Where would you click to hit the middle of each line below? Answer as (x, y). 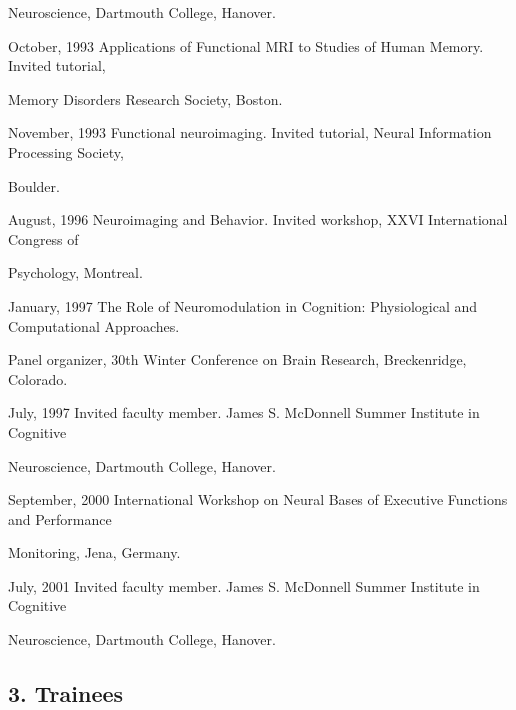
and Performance (60, 518)
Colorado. (38, 378)
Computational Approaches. (94, 325)
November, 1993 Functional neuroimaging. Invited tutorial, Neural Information (250, 132)
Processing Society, (66, 151)
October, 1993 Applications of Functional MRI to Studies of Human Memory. (246, 45)
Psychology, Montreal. (75, 272)
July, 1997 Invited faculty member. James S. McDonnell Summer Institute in (244, 412)
